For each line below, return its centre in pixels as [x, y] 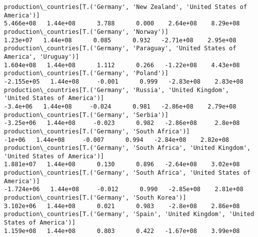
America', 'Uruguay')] [42, 57]
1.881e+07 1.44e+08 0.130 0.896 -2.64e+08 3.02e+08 [122, 165]
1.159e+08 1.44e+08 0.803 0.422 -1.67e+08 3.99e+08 [122, 231]
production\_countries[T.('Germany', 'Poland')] [86, 73]
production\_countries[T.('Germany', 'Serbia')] [86, 115]
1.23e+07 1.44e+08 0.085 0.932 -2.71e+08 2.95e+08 [120, 40]
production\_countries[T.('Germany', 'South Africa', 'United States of [127, 173]
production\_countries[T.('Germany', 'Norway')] [86, 32]
